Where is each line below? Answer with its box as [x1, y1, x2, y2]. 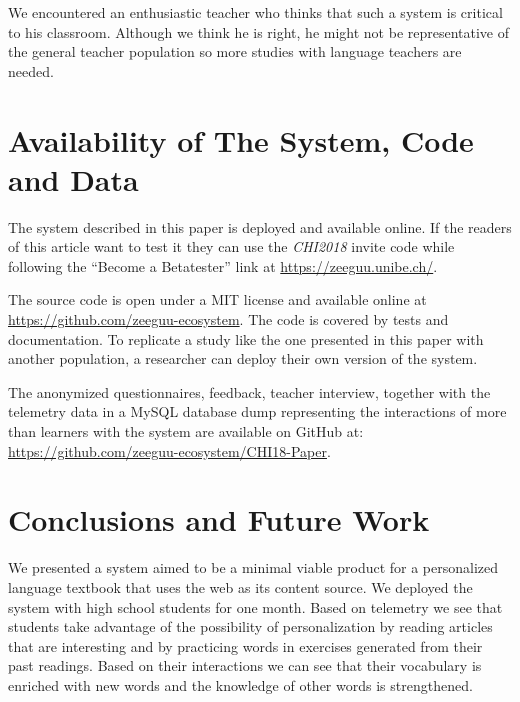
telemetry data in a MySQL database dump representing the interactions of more [8, 401, 507, 422]
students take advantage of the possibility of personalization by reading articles [8, 616, 493, 637]
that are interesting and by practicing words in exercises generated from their [8, 635, 483, 656]
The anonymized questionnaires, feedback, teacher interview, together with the [8, 381, 491, 402]
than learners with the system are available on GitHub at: [8, 421, 364, 442]
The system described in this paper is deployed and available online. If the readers [8, 216, 512, 237]
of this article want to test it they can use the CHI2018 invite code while [8, 236, 455, 257]
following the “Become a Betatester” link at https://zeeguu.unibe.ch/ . [8, 255, 438, 276]
